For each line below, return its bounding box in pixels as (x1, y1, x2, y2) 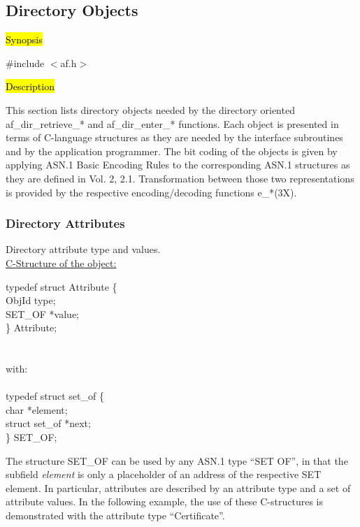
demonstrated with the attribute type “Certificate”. (6, 508, 225, 523)
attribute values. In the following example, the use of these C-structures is (6, 494, 323, 509)
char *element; (6, 402, 68, 417)
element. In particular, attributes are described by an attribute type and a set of (6, 480, 351, 495)
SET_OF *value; (6, 306, 80, 321)
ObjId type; (6, 293, 56, 308)
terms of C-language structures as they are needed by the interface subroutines (6, 130, 343, 145)
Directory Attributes (6, 215, 125, 232)
